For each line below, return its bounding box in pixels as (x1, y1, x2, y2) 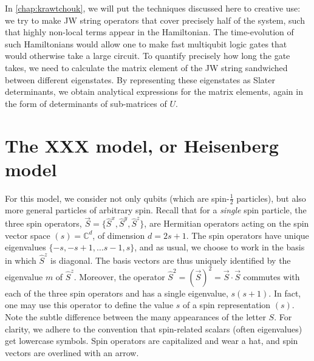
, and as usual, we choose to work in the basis (134, 241, 305, 253)
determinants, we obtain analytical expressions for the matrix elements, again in (5, 85, 303, 98)
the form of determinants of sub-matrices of (5, 97, 167, 109)
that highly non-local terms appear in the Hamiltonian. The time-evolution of (5, 26, 294, 38)
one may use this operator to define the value (5, 298, 174, 311)
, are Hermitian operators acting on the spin (144, 217, 309, 230)
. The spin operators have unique (186, 229, 309, 241)
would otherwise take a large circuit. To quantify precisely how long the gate (5, 49, 290, 62)
